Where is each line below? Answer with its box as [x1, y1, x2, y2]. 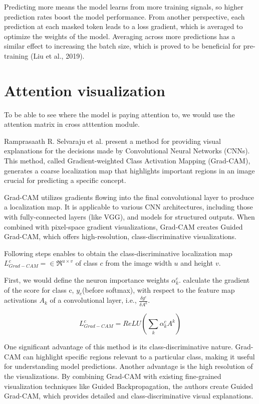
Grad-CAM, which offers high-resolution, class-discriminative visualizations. [4, 231, 236, 242]
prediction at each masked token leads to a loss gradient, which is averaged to [4, 21, 243, 32]
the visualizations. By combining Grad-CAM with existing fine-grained [4, 371, 221, 381]
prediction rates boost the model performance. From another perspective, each [4, 11, 245, 22]
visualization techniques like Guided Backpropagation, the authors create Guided [4, 380, 253, 391]
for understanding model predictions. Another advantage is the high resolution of [4, 361, 253, 371]
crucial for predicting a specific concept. [4, 175, 126, 185]
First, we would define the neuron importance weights [4, 275, 169, 285]
